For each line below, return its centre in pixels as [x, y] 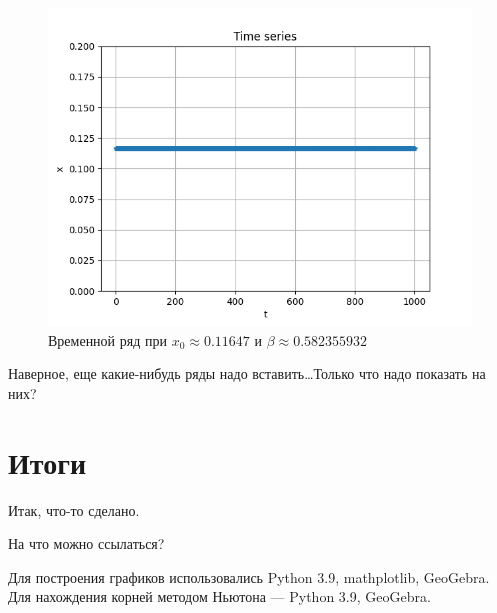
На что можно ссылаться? [86, 543]
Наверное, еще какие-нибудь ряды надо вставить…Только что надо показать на [247, 373]
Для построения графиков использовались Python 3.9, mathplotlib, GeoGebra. [249, 576]
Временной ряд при [107, 339]
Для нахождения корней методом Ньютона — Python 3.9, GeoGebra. [219, 596]
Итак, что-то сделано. [74, 509]
